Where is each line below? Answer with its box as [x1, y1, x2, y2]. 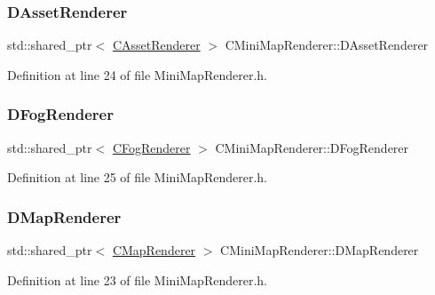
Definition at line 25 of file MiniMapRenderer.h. [7, 168, 267, 187]
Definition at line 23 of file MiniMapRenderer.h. [7, 270, 267, 289]
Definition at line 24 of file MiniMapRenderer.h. [7, 65, 267, 84]
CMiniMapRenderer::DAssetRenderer [225, 36, 429, 54]
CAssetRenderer [112, 36, 201, 54]
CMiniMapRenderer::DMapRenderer [220, 241, 419, 259]
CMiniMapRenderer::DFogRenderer [215, 138, 409, 156]
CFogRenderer [112, 138, 191, 156]
